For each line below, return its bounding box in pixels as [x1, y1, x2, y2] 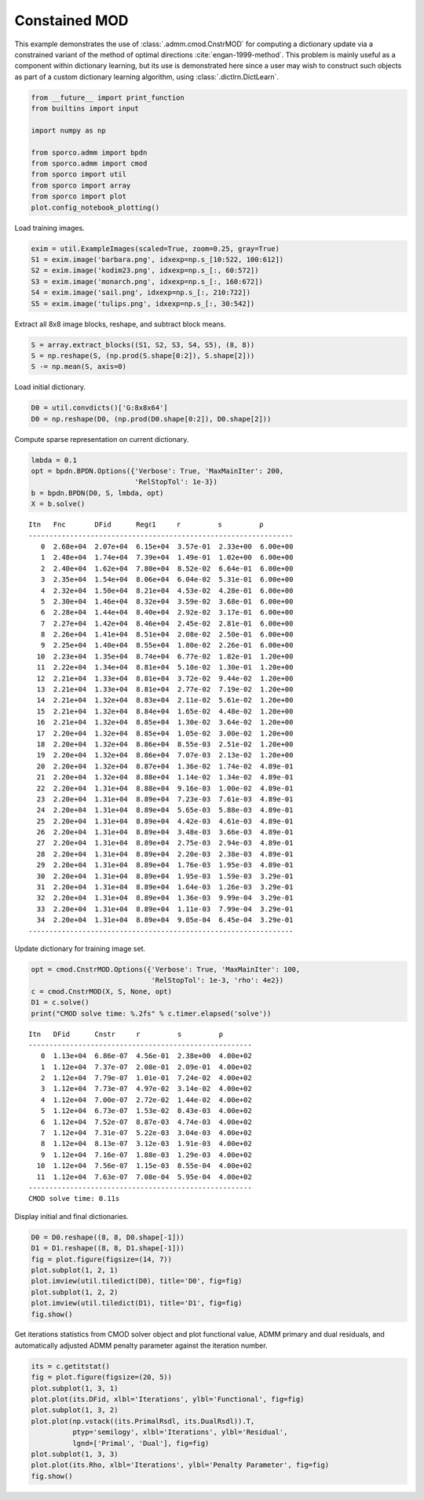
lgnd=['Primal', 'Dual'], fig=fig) [71, 1439, 210, 1447]
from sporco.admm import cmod [31, 159, 148, 168]
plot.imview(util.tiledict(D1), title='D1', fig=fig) [31, 1299, 243, 1308]
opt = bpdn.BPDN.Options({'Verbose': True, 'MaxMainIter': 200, [31, 467, 284, 475]
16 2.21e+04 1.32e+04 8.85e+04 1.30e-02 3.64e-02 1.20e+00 [36, 718, 294, 727]
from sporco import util [31, 170, 127, 179]
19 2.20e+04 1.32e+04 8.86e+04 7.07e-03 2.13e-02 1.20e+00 [36, 750, 294, 760]
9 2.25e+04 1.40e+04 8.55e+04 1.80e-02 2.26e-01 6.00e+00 [40, 641, 294, 650]
